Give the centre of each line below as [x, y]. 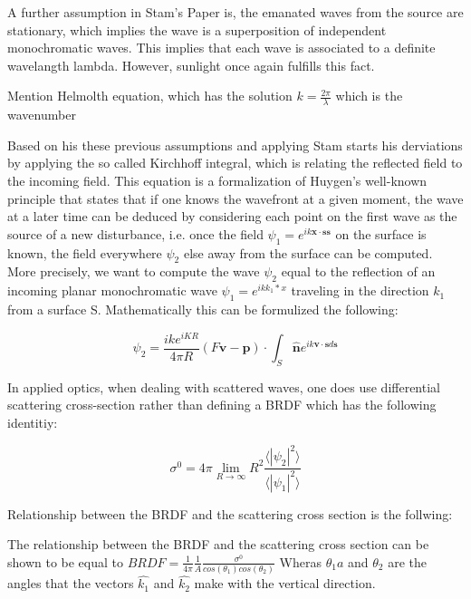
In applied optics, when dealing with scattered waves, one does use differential [224, 386]
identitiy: [33, 423]
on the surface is [381, 233]
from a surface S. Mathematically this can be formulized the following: [203, 309]
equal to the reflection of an [358, 271]
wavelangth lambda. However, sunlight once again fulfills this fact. [191, 65]
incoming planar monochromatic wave [112, 290]
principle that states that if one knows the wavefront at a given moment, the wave [235, 198]
